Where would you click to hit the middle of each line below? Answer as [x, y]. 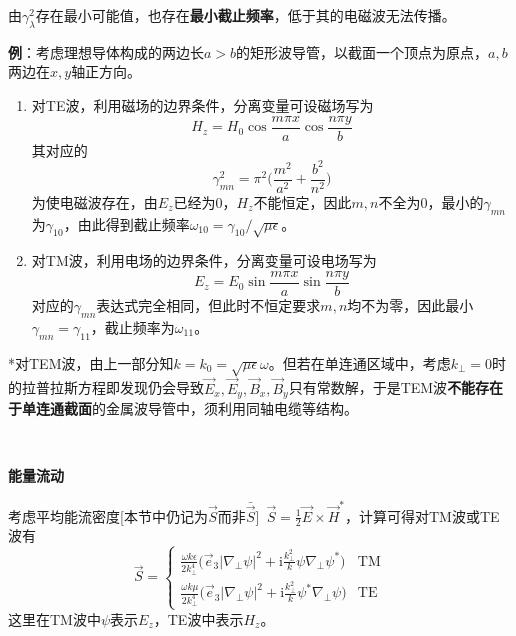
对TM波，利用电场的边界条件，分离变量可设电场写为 [204, 260]
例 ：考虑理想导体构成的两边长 [106, 51]
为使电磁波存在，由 [94, 201]
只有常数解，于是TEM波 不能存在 [396, 387]
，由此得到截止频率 [126, 223]
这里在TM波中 [54, 618]
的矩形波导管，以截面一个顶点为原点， [362, 51]
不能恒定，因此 [302, 201]
